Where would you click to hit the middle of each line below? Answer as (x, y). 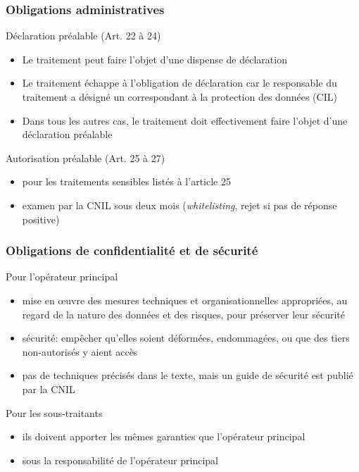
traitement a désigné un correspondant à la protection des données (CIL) (179, 97)
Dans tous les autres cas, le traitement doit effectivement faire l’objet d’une (185, 120)
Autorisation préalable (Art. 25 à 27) (86, 157)
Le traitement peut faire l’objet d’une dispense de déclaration (155, 59)
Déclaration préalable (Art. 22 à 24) (83, 36)
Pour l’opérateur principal (62, 277)
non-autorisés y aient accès (80, 351)
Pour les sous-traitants (54, 412)
